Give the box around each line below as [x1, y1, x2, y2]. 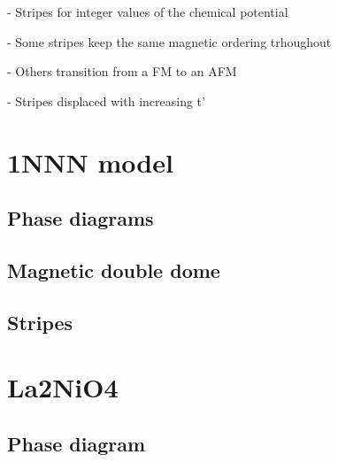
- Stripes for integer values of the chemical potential [7, 3, 288, 20]
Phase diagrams [7, 204, 154, 232]
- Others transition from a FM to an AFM [7, 62, 237, 81]
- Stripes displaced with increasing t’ [7, 91, 205, 110]
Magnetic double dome [7, 256, 220, 283]
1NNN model [7, 143, 173, 180]
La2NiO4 [7, 369, 119, 405]
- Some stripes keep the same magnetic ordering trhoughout [7, 32, 332, 50]
